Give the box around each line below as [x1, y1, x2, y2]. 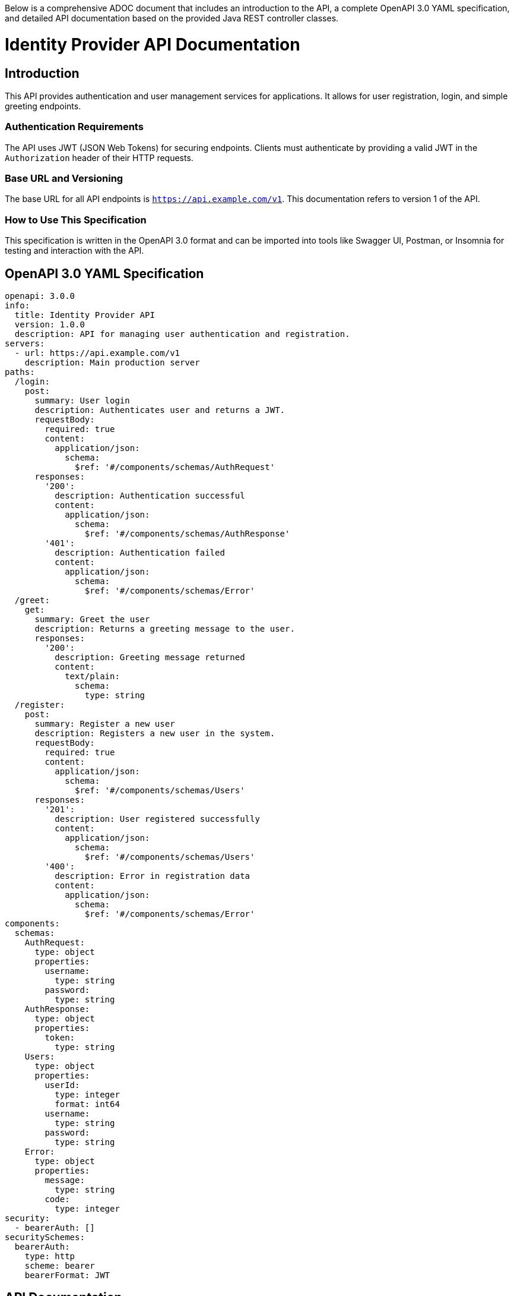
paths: [5, 367, 35, 377]
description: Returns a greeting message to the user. [34, 624, 295, 634]
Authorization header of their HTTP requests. [5, 152, 193, 163]
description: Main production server [24, 358, 200, 368]
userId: [45, 1080, 80, 1090]
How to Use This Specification [5, 213, 147, 226]
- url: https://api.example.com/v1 [14, 348, 180, 358]
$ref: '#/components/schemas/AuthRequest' [75, 462, 275, 472]
